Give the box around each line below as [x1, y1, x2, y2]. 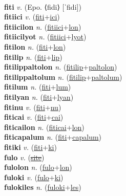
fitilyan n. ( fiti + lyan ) [4, 91, 74, 102]
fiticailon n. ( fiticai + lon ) [4, 121, 85, 132]
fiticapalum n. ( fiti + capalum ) [4, 132, 102, 142]
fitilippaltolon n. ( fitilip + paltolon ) [4, 61, 117, 72]
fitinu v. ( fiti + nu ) [4, 101, 61, 112]
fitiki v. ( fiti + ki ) [4, 141, 57, 152]
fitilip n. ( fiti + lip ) [4, 51, 62, 62]
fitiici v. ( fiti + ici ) [4, 11, 60, 22]
